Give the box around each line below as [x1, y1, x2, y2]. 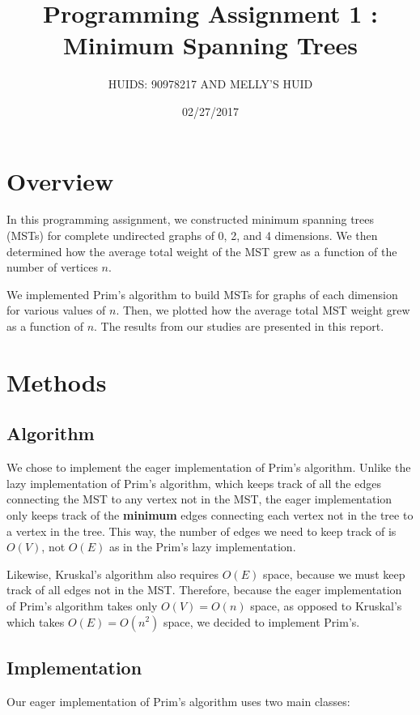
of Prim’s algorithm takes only [6, 597, 158, 614]
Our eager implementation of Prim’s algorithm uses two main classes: [6, 692, 350, 709]
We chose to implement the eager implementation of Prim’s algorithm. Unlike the [6, 459, 411, 476]
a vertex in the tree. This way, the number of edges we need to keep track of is [6, 522, 397, 539]
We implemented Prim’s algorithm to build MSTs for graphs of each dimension [6, 285, 398, 302]
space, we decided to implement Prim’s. [163, 613, 360, 630]
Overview [6, 164, 114, 197]
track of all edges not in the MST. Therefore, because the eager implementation [6, 581, 402, 598]
